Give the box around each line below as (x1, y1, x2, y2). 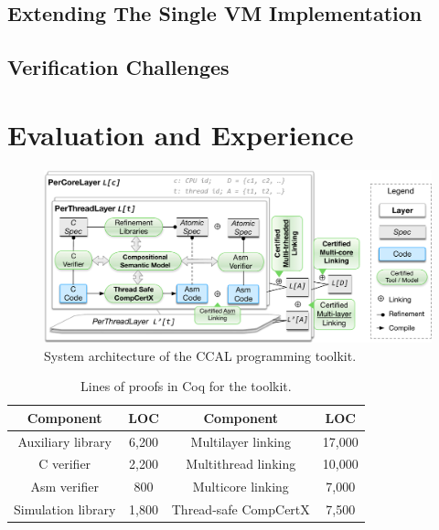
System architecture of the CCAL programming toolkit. (44, 345, 357, 365)
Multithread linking (186, 454, 296, 473)
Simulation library (14, 500, 116, 519)
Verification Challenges (7, 53, 230, 81)
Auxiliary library (17, 431, 112, 450)
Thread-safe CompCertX (171, 500, 310, 519)
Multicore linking (192, 477, 289, 496)
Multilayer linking (190, 431, 291, 450)
